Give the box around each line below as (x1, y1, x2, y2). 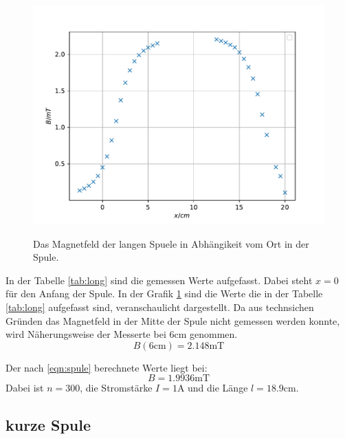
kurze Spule (5, 414, 91, 436)
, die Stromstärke (80, 381, 153, 395)
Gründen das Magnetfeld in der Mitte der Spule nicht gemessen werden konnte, (5, 313, 340, 328)
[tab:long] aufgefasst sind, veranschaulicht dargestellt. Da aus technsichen (5, 299, 314, 314)
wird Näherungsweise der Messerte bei (5, 327, 166, 341)
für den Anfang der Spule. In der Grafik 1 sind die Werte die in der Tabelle (5, 286, 323, 301)
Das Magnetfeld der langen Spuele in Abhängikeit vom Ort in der (33, 236, 309, 250)
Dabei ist (5, 381, 44, 395)
